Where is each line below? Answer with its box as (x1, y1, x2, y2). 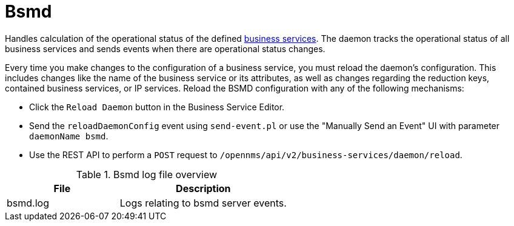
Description (176, 182, 231, 194)
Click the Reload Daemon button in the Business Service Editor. (29, 101, 285, 112)
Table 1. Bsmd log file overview (76, 168, 218, 181)
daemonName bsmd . (29, 130, 108, 141)
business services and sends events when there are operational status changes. (5, 43, 325, 54)
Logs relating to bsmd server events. (119, 196, 287, 209)
